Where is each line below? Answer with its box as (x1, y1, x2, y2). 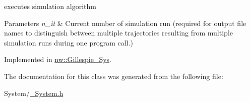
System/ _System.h (4, 87, 64, 98)
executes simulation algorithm (4, 1, 96, 11)
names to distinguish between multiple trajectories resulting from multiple (4, 27, 233, 38)
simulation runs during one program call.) (4, 37, 133, 47)
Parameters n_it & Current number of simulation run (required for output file (4, 17, 246, 28)
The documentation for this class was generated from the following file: (4, 70, 223, 81)
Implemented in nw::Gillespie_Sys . (4, 54, 111, 64)
